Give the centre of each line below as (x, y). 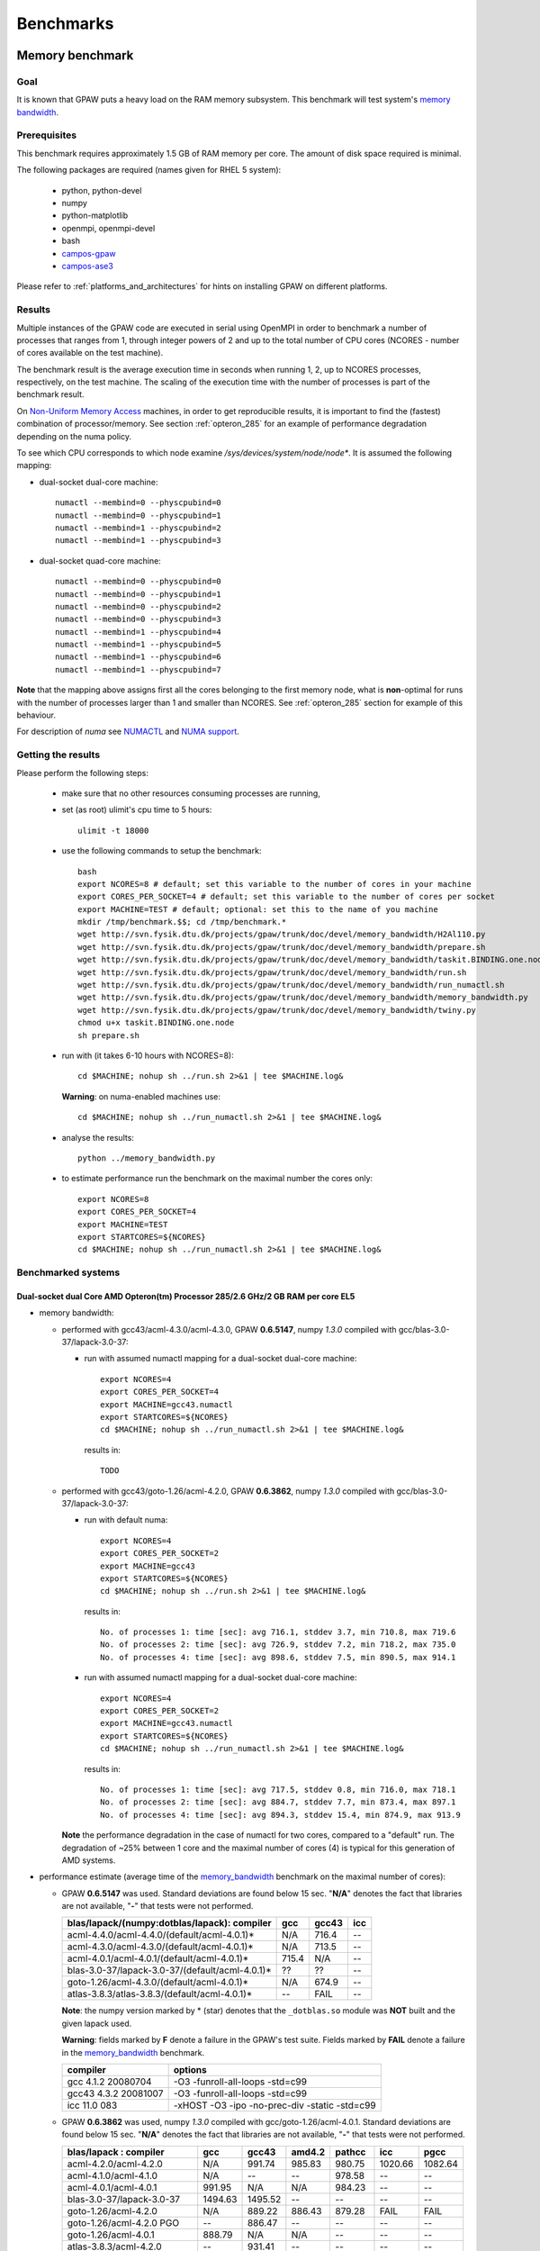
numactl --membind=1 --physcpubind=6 (139, 657)
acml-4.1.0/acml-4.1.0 (112, 2175)
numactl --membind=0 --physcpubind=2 (139, 606)
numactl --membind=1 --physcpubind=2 (139, 528)
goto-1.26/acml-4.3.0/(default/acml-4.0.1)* (158, 1983)
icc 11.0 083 (92, 2105)
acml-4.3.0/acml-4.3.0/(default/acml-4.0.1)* (160, 1947)
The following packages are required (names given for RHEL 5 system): (149, 170)
